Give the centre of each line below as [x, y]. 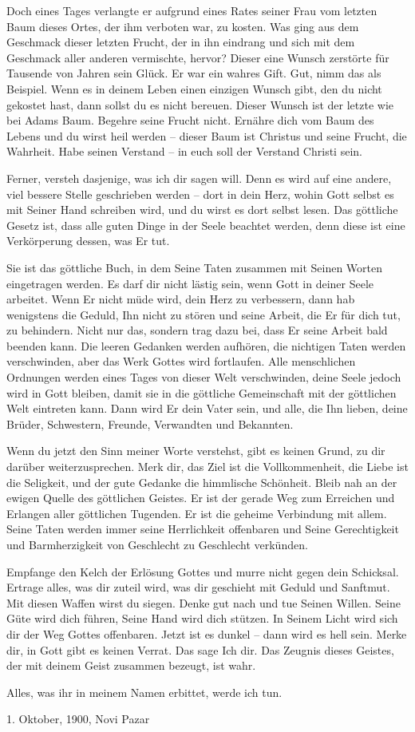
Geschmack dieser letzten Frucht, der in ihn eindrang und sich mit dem [181, 42]
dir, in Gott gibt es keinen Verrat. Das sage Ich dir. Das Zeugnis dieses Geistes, [200, 649]
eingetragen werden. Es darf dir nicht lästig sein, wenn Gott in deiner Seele [190, 283]
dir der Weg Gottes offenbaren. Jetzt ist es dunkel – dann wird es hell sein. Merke [207, 633]
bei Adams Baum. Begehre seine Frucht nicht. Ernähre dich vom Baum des [190, 120]
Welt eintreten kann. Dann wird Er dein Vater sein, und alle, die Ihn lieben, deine [207, 408]
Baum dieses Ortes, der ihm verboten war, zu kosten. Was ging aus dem [183, 26]
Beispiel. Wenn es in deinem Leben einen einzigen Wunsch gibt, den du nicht [194, 88]
